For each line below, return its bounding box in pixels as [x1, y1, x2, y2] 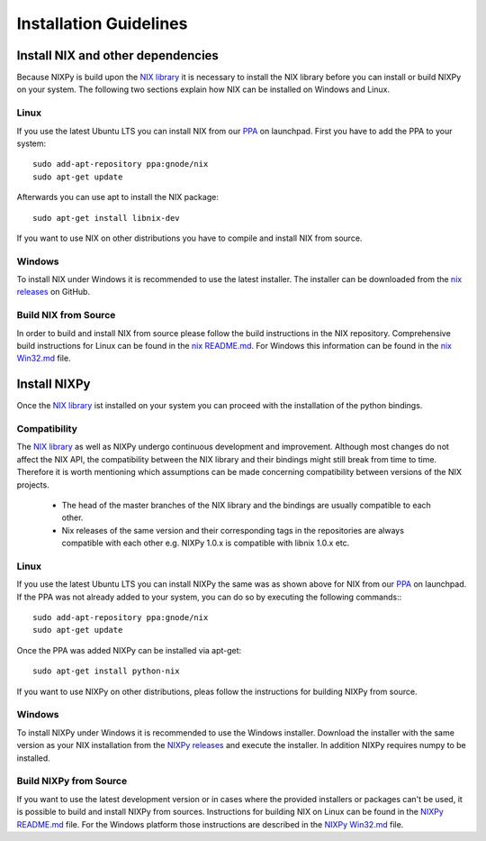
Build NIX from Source [16, 309, 116, 322]
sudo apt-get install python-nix [32, 666, 180, 676]
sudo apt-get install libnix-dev [32, 213, 180, 223]
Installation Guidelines [16, 14, 188, 33]
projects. [16, 479, 49, 490]
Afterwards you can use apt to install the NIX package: [16, 192, 220, 203]
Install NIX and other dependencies [16, 48, 220, 63]
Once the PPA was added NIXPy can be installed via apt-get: [16, 644, 242, 655]
